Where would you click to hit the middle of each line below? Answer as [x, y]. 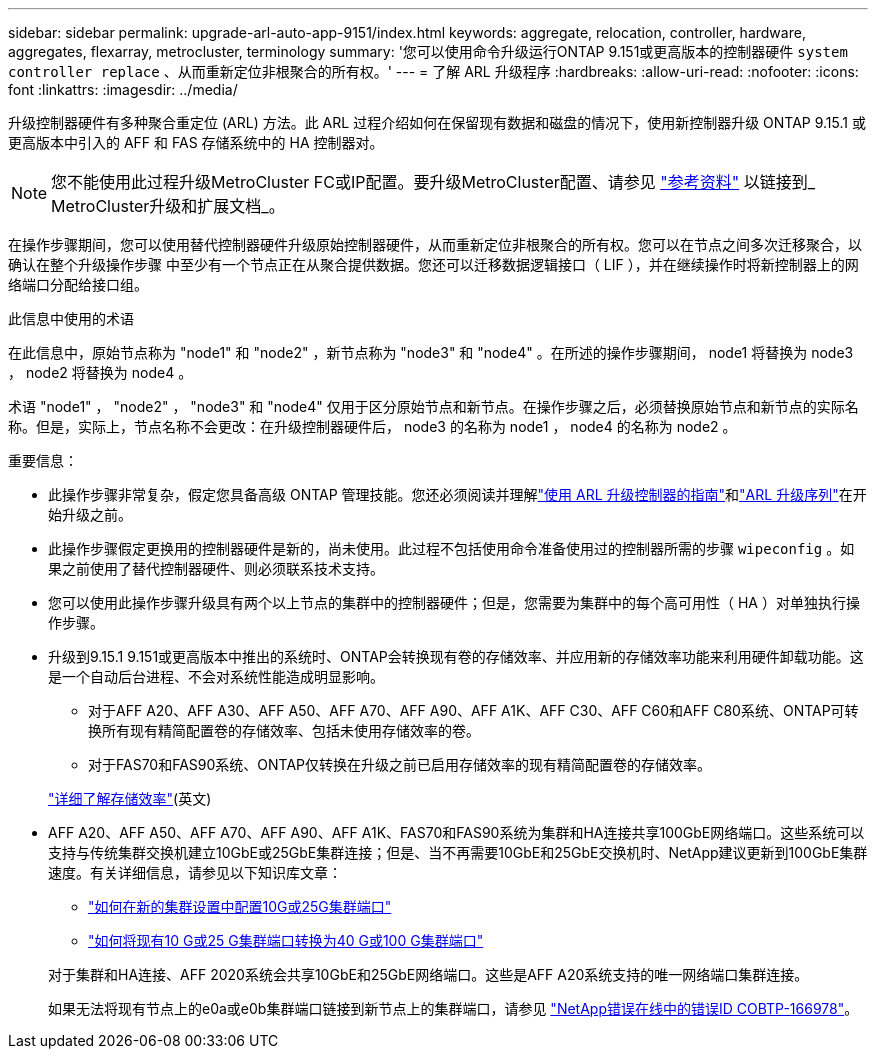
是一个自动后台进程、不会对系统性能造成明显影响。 [216, 676]
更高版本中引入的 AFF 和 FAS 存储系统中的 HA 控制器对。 [196, 142]
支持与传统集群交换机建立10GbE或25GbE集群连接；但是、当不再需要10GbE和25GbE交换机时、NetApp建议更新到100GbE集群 [458, 852]
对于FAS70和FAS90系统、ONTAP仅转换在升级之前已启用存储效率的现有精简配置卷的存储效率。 [400, 764]
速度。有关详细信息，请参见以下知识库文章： [195, 872]
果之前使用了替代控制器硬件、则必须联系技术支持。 [216, 568]
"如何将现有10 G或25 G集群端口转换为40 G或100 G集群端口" [286, 940]
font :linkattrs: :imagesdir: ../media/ [123, 89]
